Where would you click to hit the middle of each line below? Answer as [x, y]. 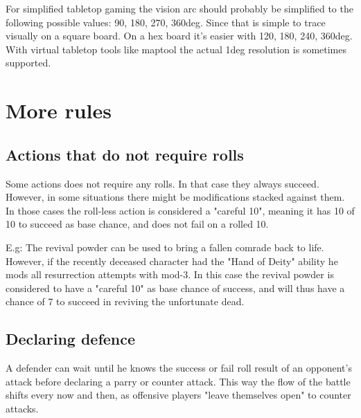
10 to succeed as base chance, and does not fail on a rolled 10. [137, 224]
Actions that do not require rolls [125, 154]
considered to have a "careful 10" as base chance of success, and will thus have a [175, 288]
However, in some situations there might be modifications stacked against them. [175, 197]
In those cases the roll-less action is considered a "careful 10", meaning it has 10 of [180, 210]
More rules [59, 110]
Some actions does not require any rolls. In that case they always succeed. [162, 183]
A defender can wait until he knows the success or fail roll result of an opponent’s [179, 368]
